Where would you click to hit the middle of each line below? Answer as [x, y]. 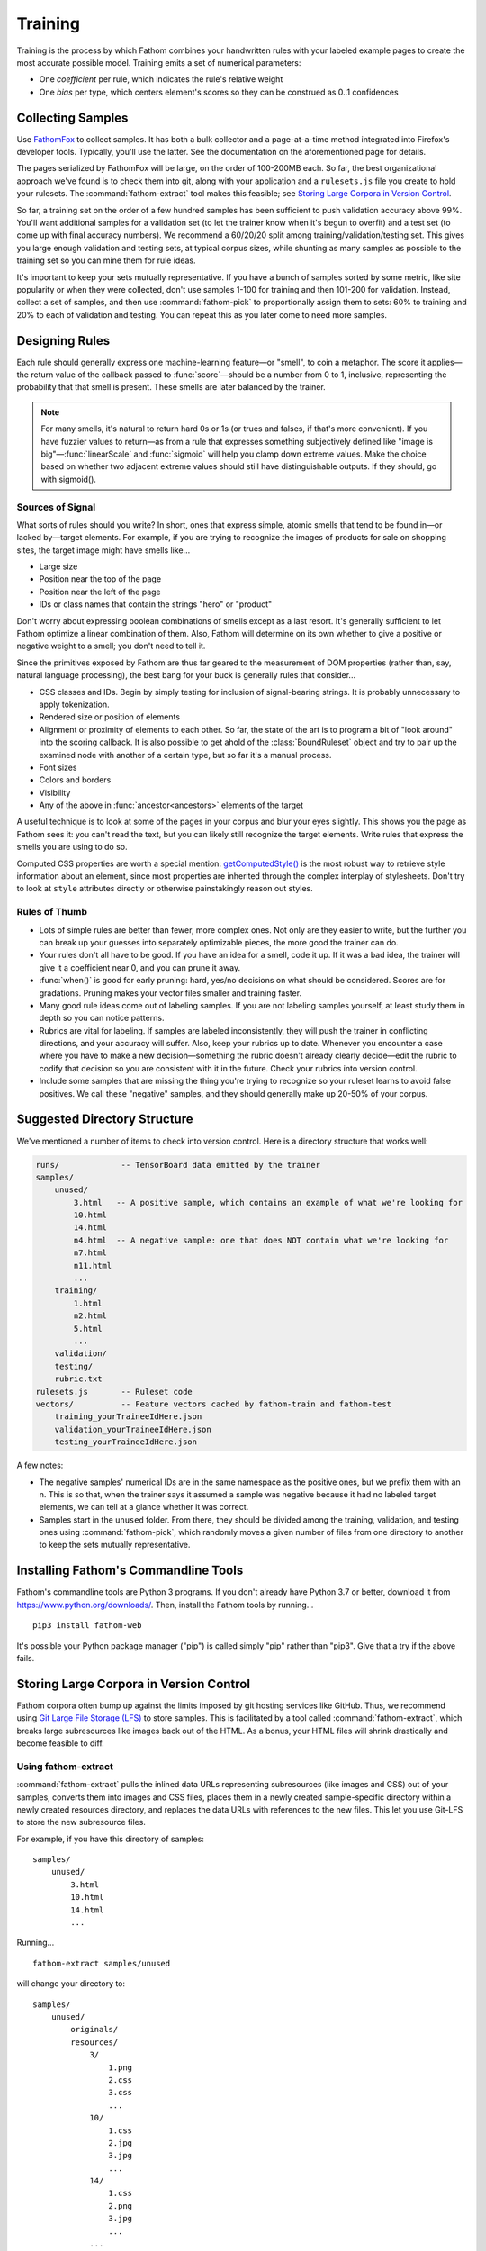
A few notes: [40, 1465]
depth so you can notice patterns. [102, 1018]
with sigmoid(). [68, 479]
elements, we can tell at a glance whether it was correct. [144, 1507]
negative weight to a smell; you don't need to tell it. [111, 646]
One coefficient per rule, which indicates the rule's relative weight [161, 79]
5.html [88, 1329]
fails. [26, 1658]
